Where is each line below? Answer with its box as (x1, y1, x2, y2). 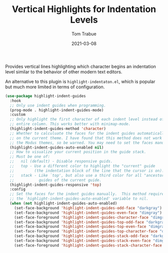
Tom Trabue (71, 31, 96, 37)
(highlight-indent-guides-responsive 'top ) (9, 182, 101, 187)
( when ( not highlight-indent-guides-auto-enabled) (9, 201, 117, 206)
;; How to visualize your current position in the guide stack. (9, 150, 146, 155)
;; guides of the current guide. (9, 177, 101, 183)
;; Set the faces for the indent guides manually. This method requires (9, 192, 166, 197)
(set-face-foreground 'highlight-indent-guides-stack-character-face (14, 242, 162, 248)
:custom (9, 112, 26, 117)
